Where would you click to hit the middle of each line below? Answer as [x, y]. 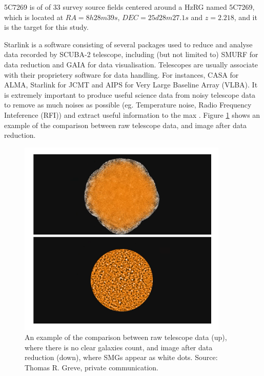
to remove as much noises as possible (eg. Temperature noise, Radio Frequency [128, 105]
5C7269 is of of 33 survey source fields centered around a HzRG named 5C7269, [129, 7]
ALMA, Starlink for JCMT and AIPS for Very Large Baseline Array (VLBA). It [131, 85]
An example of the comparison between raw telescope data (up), [126, 337]
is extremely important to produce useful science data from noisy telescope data [130, 94]
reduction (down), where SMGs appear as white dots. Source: [121, 357]
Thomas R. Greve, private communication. [92, 367]
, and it [246, 17]
